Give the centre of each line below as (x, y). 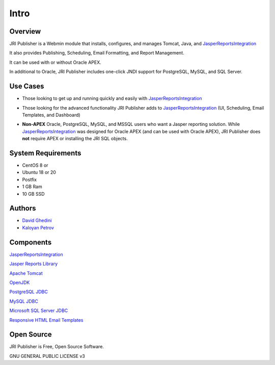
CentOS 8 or (35, 165)
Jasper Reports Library (34, 264)
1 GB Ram (32, 187)
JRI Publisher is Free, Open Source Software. (57, 347)
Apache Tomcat (26, 273)
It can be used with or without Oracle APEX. (55, 62)
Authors (23, 208)
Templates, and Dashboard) (51, 115)
